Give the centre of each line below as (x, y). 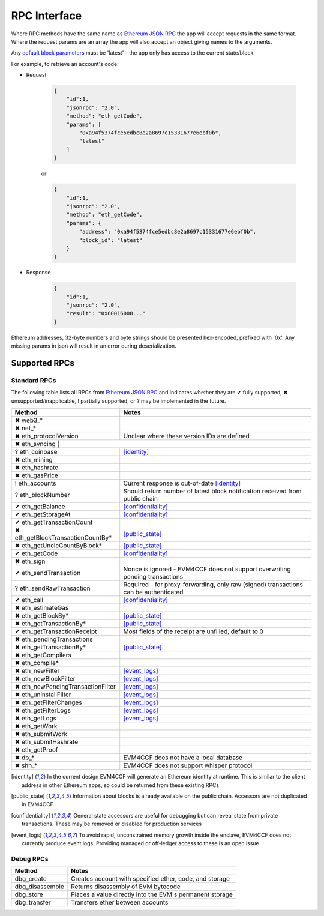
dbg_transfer (33, 902)
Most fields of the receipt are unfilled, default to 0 (193, 631)
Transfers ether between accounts (120, 902)
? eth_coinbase (36, 452)
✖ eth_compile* (37, 663)
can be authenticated (153, 592)
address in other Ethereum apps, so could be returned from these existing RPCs (121, 785)
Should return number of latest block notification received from (212, 491)
